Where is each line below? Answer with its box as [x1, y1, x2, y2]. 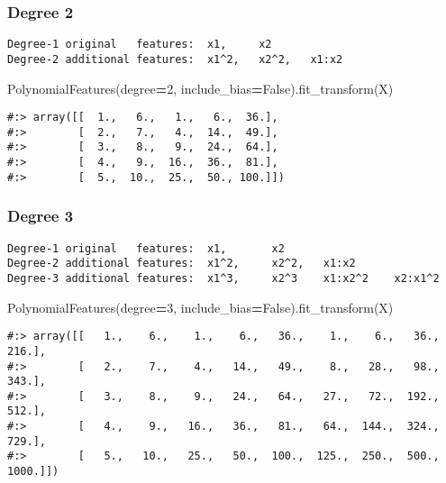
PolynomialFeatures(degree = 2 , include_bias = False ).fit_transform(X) [7, 78, 394, 97]
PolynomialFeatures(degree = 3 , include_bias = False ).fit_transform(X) [7, 297, 394, 316]
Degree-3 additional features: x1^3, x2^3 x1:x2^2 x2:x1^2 [7, 271, 440, 285]
